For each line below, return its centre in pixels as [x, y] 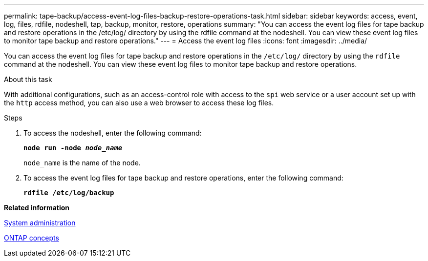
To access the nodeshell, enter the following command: [113, 133]
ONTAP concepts [32, 238]
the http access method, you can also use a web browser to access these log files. [139, 103]
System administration [40, 223]
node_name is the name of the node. [82, 163]
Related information [37, 208]
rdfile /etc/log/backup [69, 193]
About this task [28, 79]
